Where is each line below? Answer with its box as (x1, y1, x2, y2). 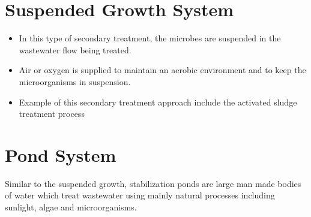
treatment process (19, 107, 85, 120)
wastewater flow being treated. (19, 43, 131, 56)
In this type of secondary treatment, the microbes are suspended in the (19, 32, 281, 44)
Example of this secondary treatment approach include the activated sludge (19, 95, 297, 108)
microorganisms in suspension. (19, 75, 131, 88)
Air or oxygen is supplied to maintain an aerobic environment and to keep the (19, 64, 306, 76)
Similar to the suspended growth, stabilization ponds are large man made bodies (5, 177, 301, 189)
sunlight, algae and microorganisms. (5, 201, 137, 213)
